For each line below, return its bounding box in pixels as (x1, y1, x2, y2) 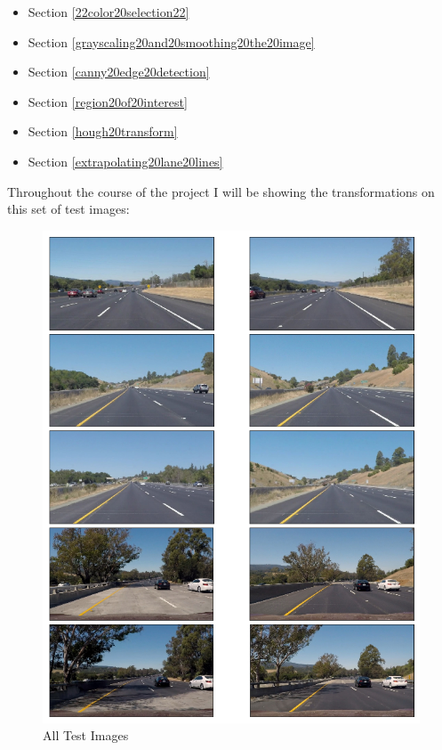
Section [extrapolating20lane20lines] (28, 151, 223, 170)
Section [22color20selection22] (28, 3, 189, 20)
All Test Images (43, 726, 129, 745)
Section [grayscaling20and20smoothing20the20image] (28, 32, 315, 51)
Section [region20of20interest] (28, 92, 188, 110)
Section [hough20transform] (28, 122, 178, 141)
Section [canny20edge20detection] (28, 62, 210, 81)
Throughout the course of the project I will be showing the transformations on (7, 182, 435, 200)
